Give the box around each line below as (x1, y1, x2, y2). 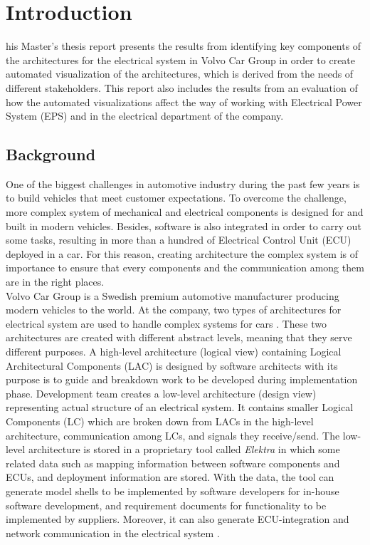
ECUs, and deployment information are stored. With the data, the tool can (6, 469, 334, 484)
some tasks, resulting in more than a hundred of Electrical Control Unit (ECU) (6, 232, 351, 247)
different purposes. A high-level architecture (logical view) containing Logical (6, 344, 342, 359)
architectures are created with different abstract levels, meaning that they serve (6, 330, 352, 345)
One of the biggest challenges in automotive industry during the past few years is (6, 176, 360, 191)
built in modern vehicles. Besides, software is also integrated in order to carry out (6, 218, 361, 233)
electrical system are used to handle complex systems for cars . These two (6, 316, 327, 331)
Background (6, 143, 96, 165)
